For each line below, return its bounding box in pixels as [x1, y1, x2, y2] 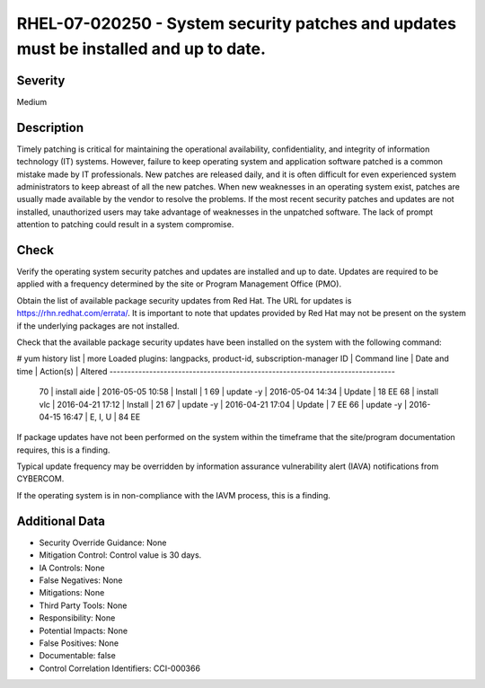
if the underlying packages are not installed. [16, 320, 180, 331]
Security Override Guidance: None [39, 537, 167, 548]
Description [16, 119, 84, 135]
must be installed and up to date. [16, 39, 267, 58]
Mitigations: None [39, 587, 105, 598]
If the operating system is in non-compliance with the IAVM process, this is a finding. [16, 490, 331, 500]
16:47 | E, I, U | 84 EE [63, 411, 141, 422]
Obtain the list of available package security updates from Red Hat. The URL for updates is [16, 295, 352, 305]
